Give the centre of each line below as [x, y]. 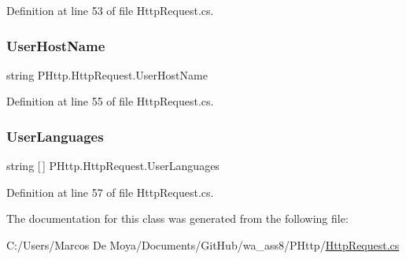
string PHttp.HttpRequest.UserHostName [107, 74]
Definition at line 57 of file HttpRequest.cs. [110, 192]
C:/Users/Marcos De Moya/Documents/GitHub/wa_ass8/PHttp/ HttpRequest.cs [203, 245]
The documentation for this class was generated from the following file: [177, 218]
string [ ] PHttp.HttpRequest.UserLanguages [113, 166]
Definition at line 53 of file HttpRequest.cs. [110, 10]
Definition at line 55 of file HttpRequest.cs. [110, 101]
